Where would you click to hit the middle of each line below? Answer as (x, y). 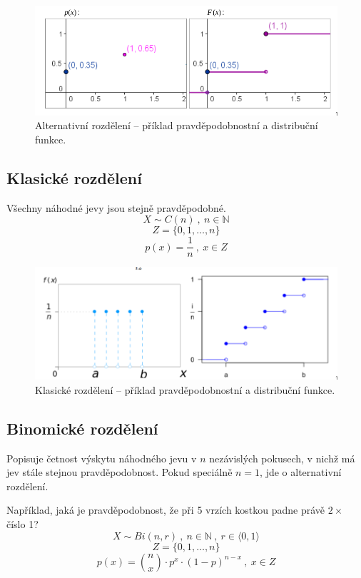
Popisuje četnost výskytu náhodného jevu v (102, 458)
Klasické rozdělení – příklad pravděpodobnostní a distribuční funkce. (185, 389)
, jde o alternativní (301, 472)
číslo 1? (22, 524)
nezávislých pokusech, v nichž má (282, 458)
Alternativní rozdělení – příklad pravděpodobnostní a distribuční (177, 125)
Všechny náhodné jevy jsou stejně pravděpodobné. (116, 207)
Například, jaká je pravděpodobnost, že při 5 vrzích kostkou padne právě (166, 510)
